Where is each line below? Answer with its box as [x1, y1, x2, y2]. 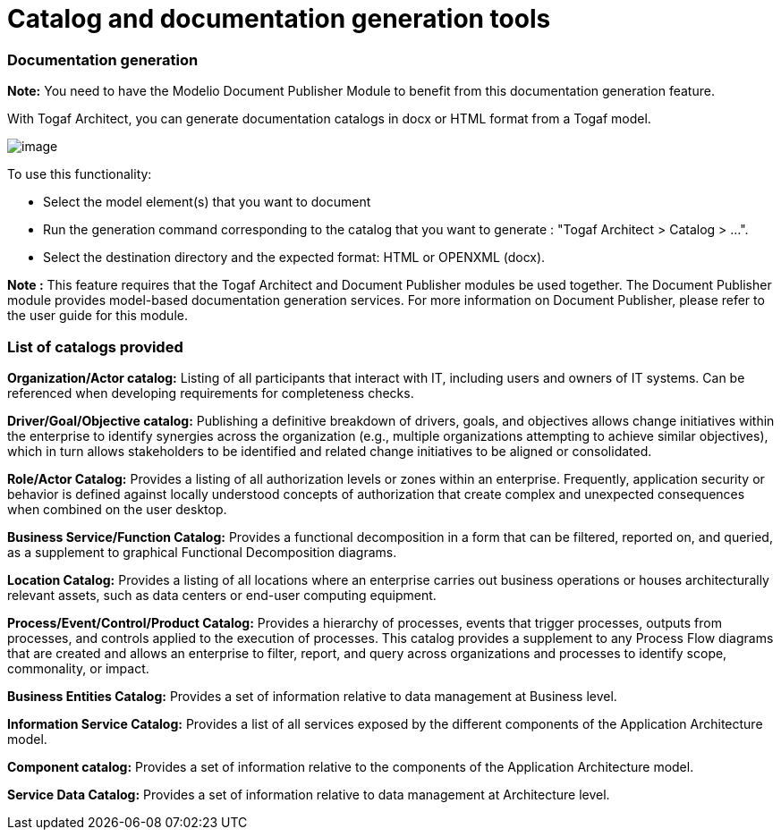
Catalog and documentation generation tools [7, 4, 551, 34]
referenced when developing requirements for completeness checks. [7, 385, 414, 401]
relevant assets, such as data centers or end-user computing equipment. [7, 587, 437, 603]
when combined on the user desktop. [7, 501, 227, 517]
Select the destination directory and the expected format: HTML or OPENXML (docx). [43, 249, 546, 266]
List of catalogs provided [7, 337, 183, 356]
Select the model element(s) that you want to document [43, 194, 371, 210]
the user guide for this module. [7, 308, 188, 324]
